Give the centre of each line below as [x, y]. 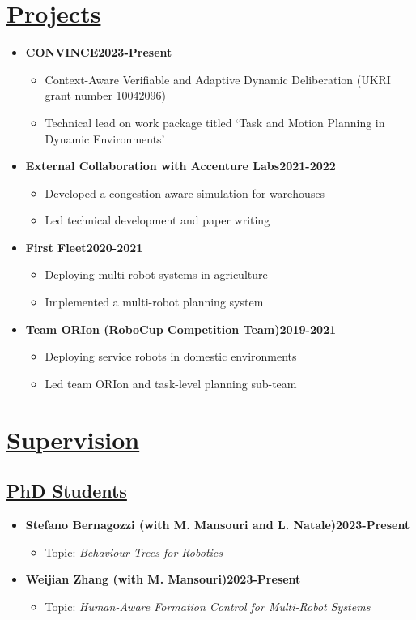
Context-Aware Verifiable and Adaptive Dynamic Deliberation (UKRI [218, 79]
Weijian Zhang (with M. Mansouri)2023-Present [163, 579]
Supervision [73, 439]
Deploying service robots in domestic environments [171, 356]
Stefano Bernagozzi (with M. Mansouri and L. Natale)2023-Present [218, 525]
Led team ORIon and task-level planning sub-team [171, 383]
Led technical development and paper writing [157, 220]
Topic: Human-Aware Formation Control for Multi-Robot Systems [208, 606]
